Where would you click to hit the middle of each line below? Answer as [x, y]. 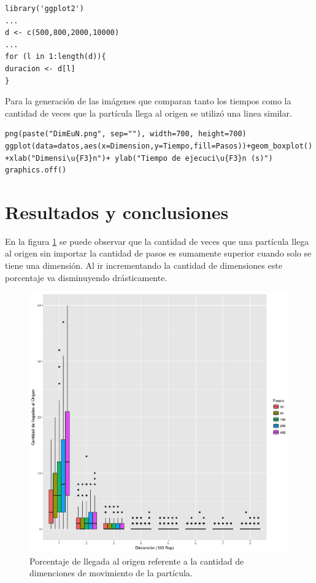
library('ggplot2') [44, 9]
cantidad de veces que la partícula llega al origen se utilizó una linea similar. [148, 113]
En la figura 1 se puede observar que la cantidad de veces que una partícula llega [157, 241]
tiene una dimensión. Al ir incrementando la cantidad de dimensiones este [144, 265]
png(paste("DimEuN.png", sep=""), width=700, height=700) [126, 134]
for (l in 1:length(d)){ [56, 57]
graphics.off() [36, 170]
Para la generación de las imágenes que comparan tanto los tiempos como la [148, 101]
